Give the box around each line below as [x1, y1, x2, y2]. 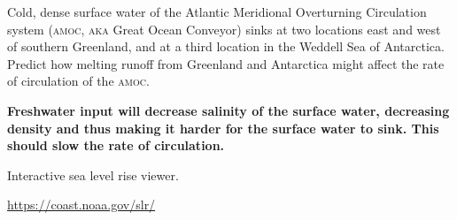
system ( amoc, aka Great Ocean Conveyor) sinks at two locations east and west [7, 19, 441, 38]
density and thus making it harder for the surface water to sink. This [7, 118, 439, 137]
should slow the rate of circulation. [7, 136, 225, 155]
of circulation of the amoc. [7, 72, 150, 90]
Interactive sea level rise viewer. [7, 165, 179, 184]
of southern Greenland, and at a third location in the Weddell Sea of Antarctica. [7, 37, 445, 56]
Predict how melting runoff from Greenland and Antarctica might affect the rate [7, 54, 445, 72]
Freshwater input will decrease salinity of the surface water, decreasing [7, 101, 450, 119]
